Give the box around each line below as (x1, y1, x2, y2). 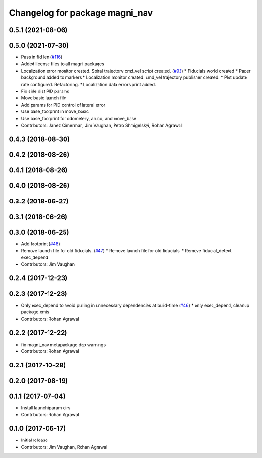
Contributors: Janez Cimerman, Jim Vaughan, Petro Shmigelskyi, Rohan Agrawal (21, 122, 182, 128)
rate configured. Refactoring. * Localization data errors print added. (21, 81, 156, 87)
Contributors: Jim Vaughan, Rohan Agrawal (21, 444, 108, 450)
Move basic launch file (21, 95, 66, 101)
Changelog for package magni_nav (9, 7, 153, 18)
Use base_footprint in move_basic (21, 109, 89, 114)
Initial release (21, 437, 48, 443)
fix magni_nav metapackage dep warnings (21, 341, 106, 348)
